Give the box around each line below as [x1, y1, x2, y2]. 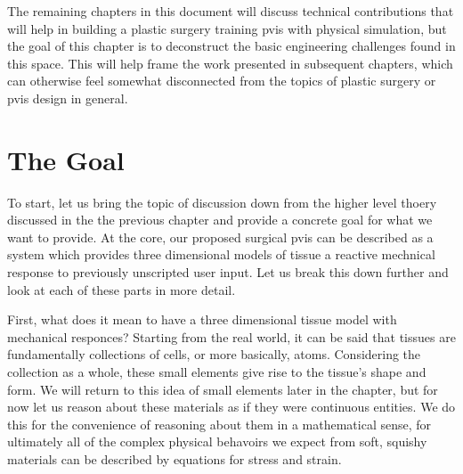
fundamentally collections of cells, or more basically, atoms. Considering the [7, 345, 421, 364]
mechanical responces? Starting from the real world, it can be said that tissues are [7, 327, 456, 346]
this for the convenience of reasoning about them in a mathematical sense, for [7, 414, 432, 433]
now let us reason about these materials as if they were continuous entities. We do [7, 397, 456, 416]
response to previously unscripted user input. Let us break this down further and [7, 263, 449, 282]
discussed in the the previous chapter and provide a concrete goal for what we [7, 210, 433, 229]
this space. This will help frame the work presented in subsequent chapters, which [7, 53, 453, 72]
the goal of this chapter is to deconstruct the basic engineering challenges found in [7, 37, 456, 55]
